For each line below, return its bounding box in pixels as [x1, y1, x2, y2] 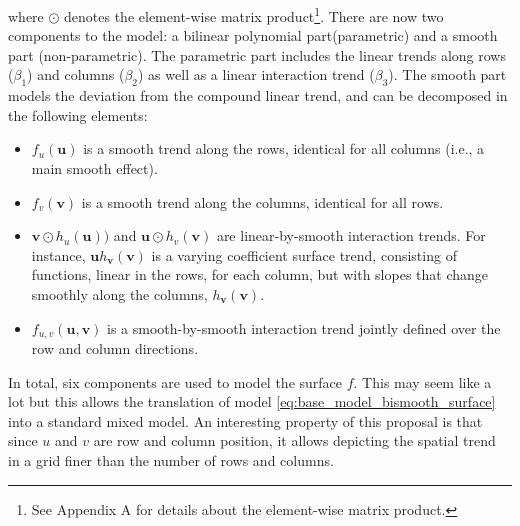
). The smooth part [388, 64, 507, 85]
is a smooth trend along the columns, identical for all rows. [81, 191, 444, 212]
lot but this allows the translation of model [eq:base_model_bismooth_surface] [8, 391, 496, 412]
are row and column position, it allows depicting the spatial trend [93, 430, 496, 451]
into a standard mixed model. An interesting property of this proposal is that [8, 410, 483, 431]
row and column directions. [31, 338, 199, 359]
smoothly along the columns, [31, 283, 208, 304]
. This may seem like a [353, 371, 492, 392]
